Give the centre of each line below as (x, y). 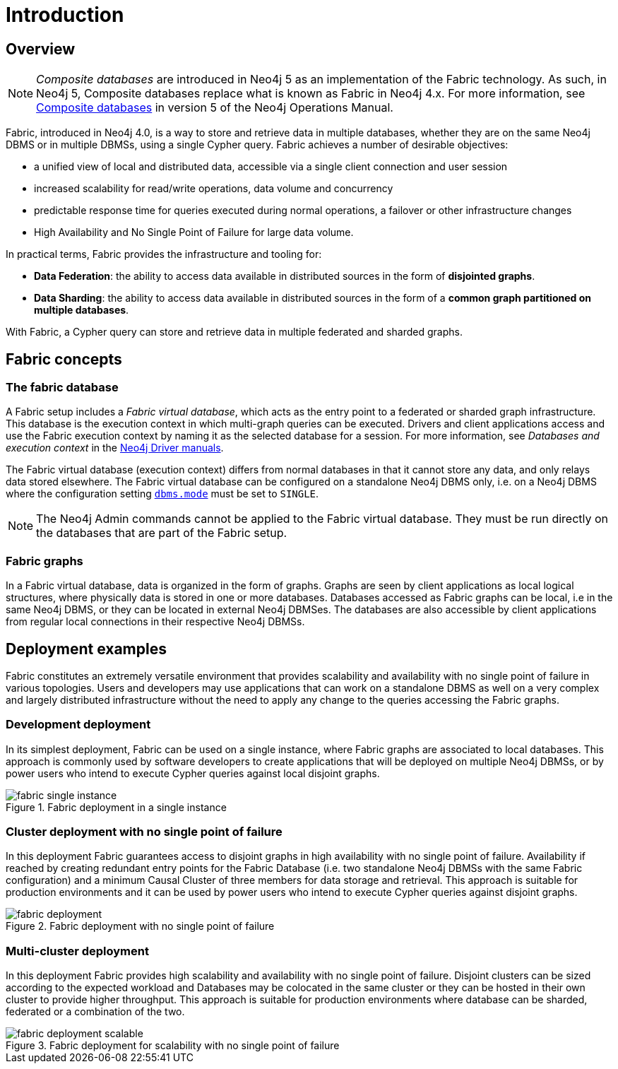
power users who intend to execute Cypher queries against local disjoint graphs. (193, 773)
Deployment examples (86, 649)
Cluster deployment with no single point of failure (144, 832)
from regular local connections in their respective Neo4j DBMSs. (155, 622)
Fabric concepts (64, 359)
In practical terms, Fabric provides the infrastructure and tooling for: (164, 254)
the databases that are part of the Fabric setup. (162, 533)
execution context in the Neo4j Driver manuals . (115, 448)
